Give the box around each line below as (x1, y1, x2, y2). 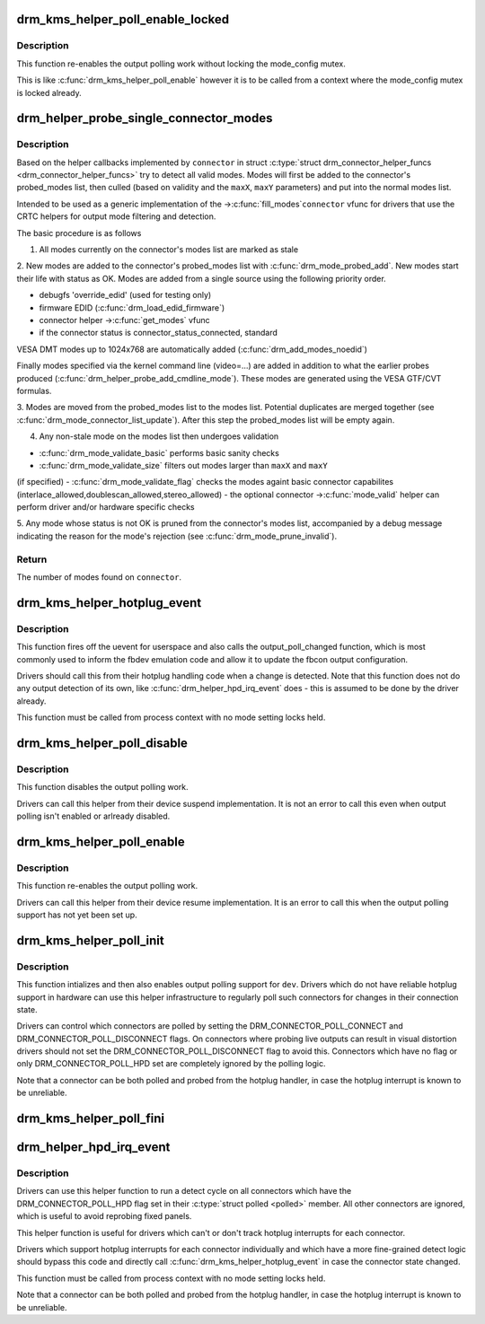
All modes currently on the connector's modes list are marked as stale (39, 244, 299, 255)
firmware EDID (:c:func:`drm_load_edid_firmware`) (39, 302, 225, 313)
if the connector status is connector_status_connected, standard (39, 328, 278, 338)
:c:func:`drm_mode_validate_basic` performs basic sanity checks (39, 447, 280, 458)
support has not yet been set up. (16, 909, 138, 920)
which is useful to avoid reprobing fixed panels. (16, 1211, 192, 1222)
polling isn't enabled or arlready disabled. (16, 811, 171, 821)
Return (16, 553, 48, 566)
